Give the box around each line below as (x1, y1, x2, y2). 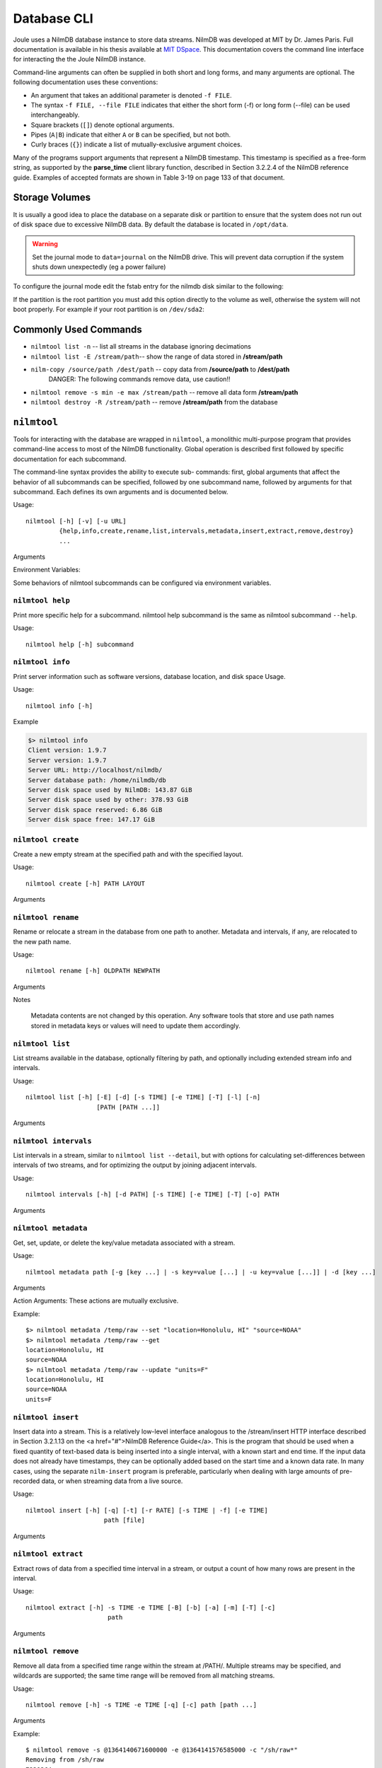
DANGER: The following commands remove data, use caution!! (48, 375, 231, 383)
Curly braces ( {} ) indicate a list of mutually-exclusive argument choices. (30, 140, 243, 149)
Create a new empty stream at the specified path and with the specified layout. (13, 849, 243, 859)
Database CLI (13, 11, 93, 26)
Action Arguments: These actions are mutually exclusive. (13, 1296, 179, 1305)
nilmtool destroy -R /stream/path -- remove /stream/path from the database (30, 398, 279, 407)
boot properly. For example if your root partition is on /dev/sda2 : (13, 305, 204, 314)
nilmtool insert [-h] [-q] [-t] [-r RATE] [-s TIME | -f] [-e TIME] (25, 1506, 268, 1514)
